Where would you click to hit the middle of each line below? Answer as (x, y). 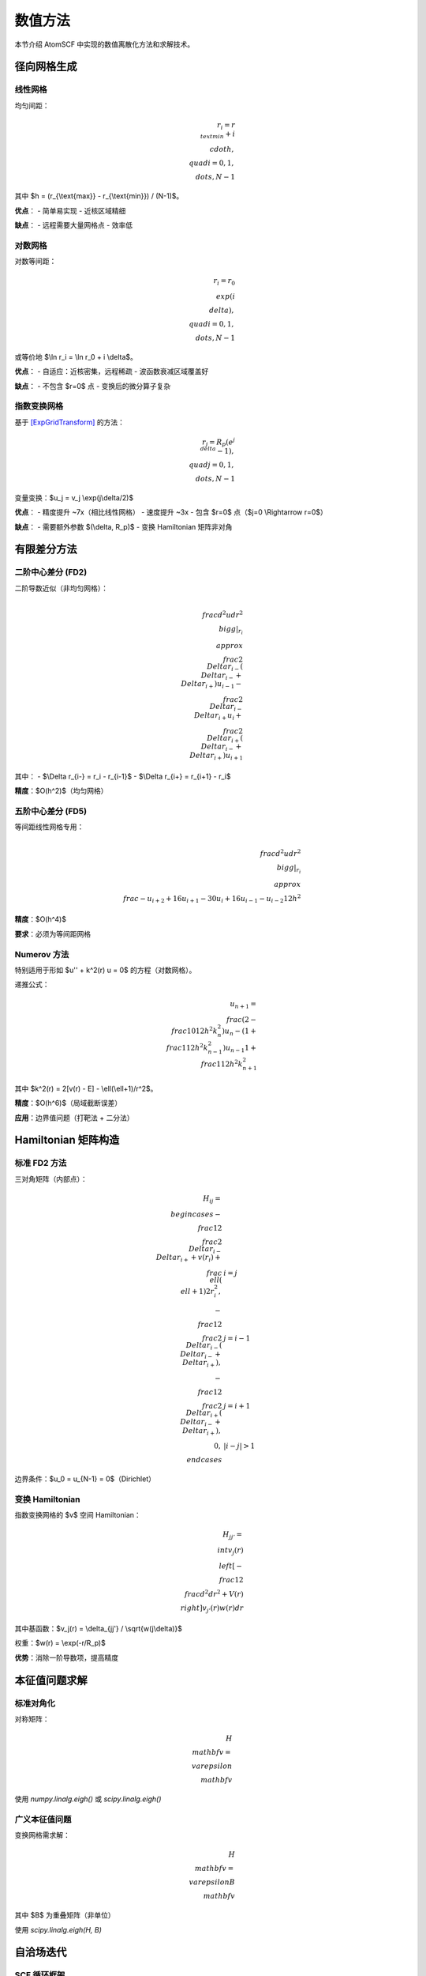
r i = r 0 (224, 282)
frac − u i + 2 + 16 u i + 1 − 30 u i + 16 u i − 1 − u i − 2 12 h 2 (212, 899)
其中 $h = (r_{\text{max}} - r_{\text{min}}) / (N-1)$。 (99, 196)
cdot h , (222, 149)
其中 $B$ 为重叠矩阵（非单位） (65, 1915)
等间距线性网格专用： (49, 827)
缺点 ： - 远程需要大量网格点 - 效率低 (74, 224)
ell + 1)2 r (197, 1291)
